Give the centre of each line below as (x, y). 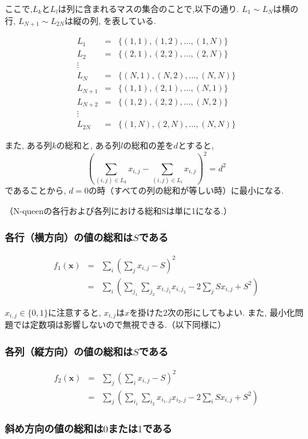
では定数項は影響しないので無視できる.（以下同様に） (119, 324)
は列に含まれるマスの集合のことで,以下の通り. (149, 8)
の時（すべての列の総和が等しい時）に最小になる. (186, 190)
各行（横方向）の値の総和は (69, 237)
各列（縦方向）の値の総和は (69, 351)
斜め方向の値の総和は (54, 428)
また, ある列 (29, 145)
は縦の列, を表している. (110, 20)
